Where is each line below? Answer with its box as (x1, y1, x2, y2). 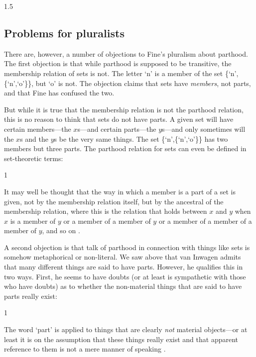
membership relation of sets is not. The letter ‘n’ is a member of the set (4, 68, 223, 78)
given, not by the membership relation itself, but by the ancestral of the (4, 196, 224, 206)
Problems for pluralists (4, 25, 125, 40)
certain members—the (4, 123, 71, 134)
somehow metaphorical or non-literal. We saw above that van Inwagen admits (4, 252, 241, 262)
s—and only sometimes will (162, 123, 246, 134)
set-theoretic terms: (4, 153, 63, 163)
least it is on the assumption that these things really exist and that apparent (4, 334, 239, 344)
